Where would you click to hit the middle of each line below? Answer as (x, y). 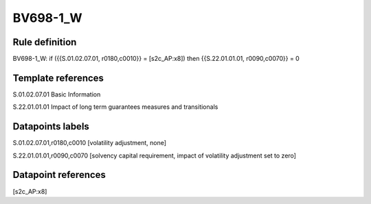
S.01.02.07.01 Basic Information (57, 94)
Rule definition (45, 42)
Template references (58, 78)
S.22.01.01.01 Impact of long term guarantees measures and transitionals (115, 107)
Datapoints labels (51, 127)
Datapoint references (59, 175)
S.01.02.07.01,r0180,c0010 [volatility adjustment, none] (90, 143)
